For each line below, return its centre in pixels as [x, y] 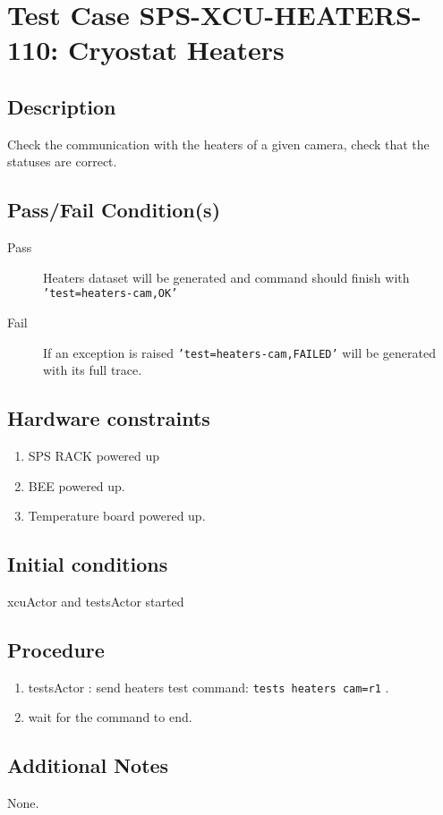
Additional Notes [88, 765]
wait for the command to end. [110, 717]
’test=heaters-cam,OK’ [111, 294]
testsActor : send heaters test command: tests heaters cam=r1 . [209, 687]
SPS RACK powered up [94, 456]
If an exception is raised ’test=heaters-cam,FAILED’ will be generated [239, 352]
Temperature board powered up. [117, 516]
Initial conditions [88, 564]
